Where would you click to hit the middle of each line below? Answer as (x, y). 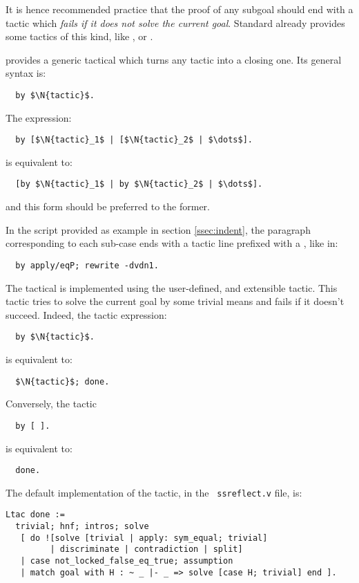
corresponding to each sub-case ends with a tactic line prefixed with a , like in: (172, 243)
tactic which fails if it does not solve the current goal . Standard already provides (175, 22)
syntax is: (26, 73)
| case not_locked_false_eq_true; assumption (127, 561)
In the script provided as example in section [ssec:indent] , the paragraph (158, 229)
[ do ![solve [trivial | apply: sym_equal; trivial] (144, 538)
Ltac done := (35, 515)
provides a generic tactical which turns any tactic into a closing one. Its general (174, 59)
